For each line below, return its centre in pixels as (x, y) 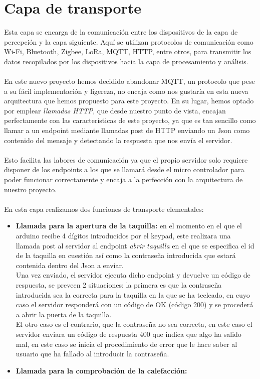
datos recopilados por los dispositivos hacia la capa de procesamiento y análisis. (126, 61)
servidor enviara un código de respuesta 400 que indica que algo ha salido (128, 334)
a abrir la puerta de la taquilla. (64, 314)
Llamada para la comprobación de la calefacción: (101, 370)
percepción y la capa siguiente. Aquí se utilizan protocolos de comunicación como (129, 41)
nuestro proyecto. (31, 189)
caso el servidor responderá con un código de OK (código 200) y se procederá (135, 304)
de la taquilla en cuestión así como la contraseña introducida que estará (126, 255)
